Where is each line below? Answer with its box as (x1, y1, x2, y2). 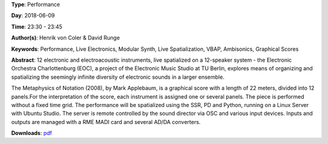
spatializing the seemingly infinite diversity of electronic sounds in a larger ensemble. (11, 73, 225, 80)
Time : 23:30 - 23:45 (11, 23, 63, 30)
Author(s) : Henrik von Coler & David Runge (11, 34, 120, 42)
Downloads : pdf (11, 129, 52, 137)
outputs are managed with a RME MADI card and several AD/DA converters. (11, 118, 201, 125)
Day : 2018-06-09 (11, 12, 55, 19)
